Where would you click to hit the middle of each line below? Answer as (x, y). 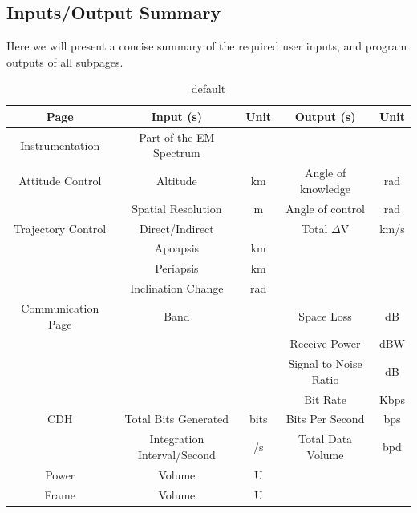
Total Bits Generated (177, 419)
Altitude (176, 181)
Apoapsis (177, 248)
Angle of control (325, 208)
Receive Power (325, 343)
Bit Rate (326, 399)
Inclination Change (177, 288)
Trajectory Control (60, 228)
